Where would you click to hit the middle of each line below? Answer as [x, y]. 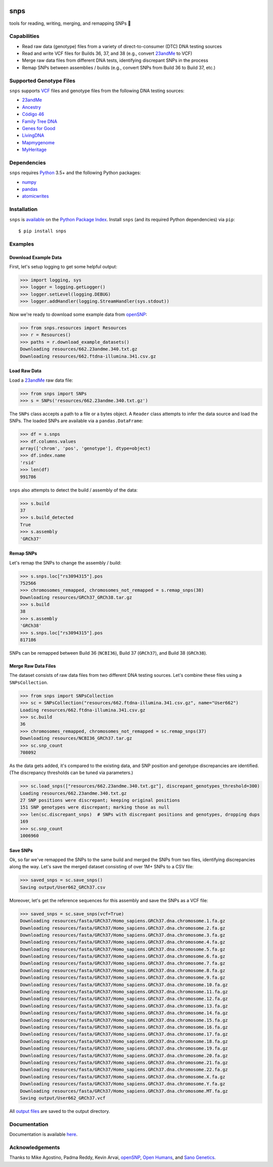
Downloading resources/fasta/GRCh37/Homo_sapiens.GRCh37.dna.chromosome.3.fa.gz [123, 935]
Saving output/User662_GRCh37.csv [63, 887]
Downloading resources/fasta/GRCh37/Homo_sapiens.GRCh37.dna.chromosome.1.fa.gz [123, 921]
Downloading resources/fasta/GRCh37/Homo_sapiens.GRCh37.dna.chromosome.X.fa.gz [123, 1077]
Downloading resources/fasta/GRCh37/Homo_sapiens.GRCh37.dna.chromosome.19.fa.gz [124, 1049]
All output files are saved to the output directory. [60, 1111]
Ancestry [32, 107]
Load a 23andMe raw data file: [41, 380]
